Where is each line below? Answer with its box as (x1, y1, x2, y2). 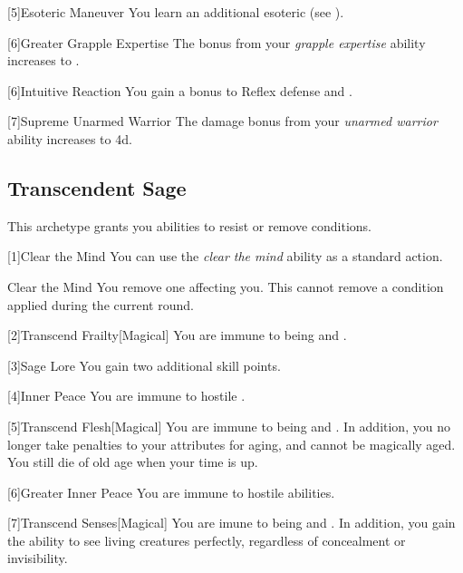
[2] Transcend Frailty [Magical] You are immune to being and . (7, 325, 347, 345)
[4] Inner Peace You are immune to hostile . (7, 386, 246, 405)
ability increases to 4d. (7, 129, 132, 148)
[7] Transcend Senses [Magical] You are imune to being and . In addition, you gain (7, 513, 456, 532)
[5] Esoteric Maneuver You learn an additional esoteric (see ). (7, 3, 344, 21)
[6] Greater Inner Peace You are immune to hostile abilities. (7, 482, 335, 501)
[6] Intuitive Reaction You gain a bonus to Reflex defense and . (7, 81, 352, 100)
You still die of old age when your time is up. (7, 452, 258, 471)
